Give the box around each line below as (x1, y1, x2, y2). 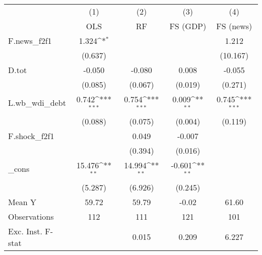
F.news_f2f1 (8, 35, 52, 46)
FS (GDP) (169, 20, 207, 32)
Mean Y (8, 196, 37, 208)
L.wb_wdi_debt (8, 97, 66, 109)
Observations (8, 210, 54, 222)
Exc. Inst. (8, 225, 42, 237)
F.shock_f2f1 (8, 130, 54, 142)
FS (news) (216, 20, 252, 32)
